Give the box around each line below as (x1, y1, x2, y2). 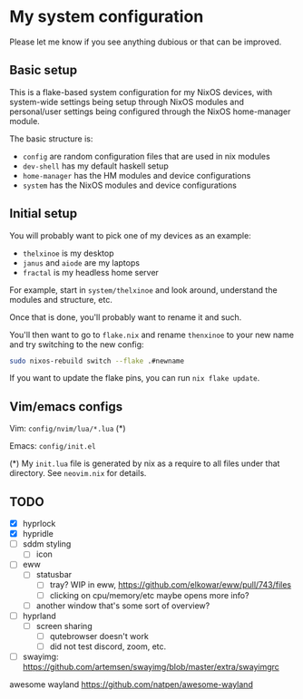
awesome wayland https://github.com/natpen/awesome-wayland (9, 678, 254, 690)
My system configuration (9, 6, 204, 27)
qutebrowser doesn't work (49, 630, 150, 641)
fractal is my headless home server (22, 267, 159, 277)
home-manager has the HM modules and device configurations (22, 170, 251, 180)
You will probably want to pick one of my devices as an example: (9, 229, 251, 241)
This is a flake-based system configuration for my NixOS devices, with (9, 86, 273, 97)
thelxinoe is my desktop (22, 248, 114, 258)
